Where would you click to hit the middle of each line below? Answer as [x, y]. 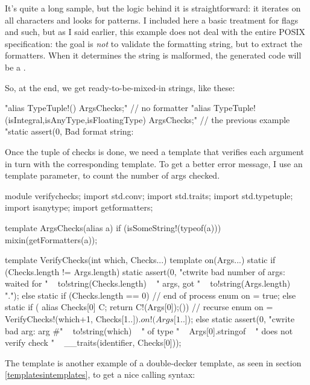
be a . [15, 67]
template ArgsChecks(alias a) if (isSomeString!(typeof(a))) [113, 227]
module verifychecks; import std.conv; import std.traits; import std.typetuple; [149, 195]
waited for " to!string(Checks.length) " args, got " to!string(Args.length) [148, 283]
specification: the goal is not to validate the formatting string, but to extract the [153, 43]
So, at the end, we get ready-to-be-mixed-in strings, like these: [120, 87]
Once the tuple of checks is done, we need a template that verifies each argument [155, 151]
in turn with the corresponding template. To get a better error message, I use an [154, 163]
